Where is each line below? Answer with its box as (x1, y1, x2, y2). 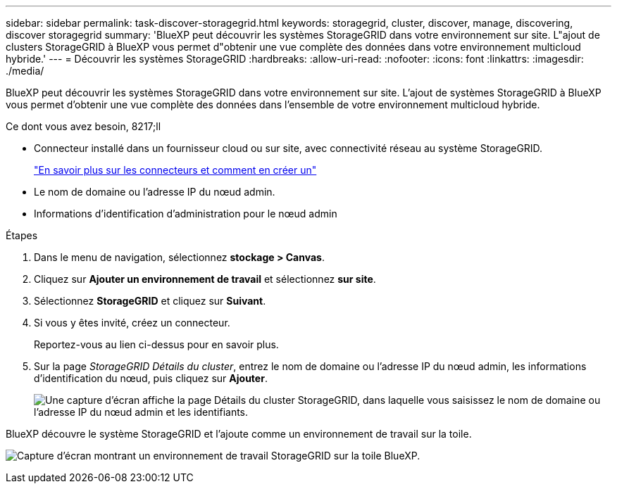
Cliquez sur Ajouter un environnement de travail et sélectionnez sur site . (34, 273, 376, 285)
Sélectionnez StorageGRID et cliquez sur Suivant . (34, 295, 266, 307)
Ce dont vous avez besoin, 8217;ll (6, 120, 161, 132)
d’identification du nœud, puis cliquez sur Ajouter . (34, 372, 268, 384)
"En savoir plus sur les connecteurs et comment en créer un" (34, 164, 317, 176)
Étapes (6, 229, 38, 241)
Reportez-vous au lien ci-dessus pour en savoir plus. (34, 338, 279, 350)
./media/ (6, 65, 44, 77)
